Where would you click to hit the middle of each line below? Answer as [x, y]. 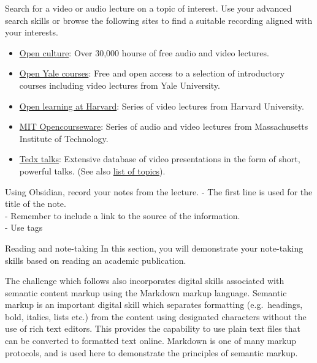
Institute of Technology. [64, 138]
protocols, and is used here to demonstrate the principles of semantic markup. [151, 352]
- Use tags [24, 227]
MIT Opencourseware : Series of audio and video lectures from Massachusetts [164, 126]
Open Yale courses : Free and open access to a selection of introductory [152, 73]
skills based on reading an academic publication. [96, 260]
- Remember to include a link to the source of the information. [123, 215]
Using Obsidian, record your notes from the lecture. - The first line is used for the [159, 191]
